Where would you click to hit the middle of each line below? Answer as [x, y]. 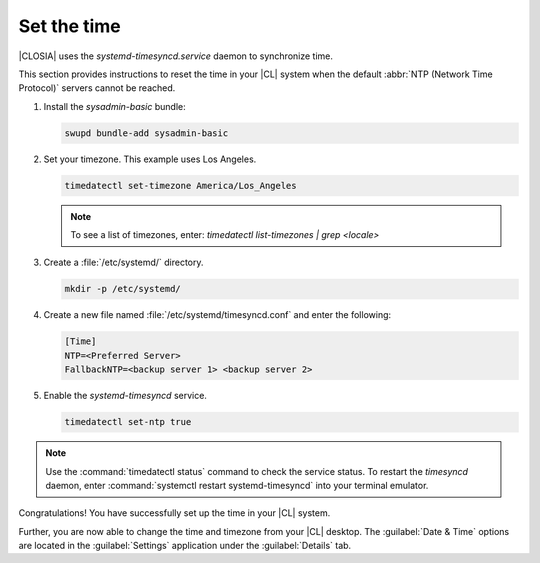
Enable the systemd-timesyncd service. [125, 396]
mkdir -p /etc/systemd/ [123, 289]
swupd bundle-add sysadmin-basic [146, 133]
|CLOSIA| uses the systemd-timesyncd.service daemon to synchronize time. [176, 56]
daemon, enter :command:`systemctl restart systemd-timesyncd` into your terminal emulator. [237, 485]
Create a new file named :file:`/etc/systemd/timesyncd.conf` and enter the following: [217, 315]
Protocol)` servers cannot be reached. [97, 88]
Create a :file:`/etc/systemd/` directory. [123, 262]
